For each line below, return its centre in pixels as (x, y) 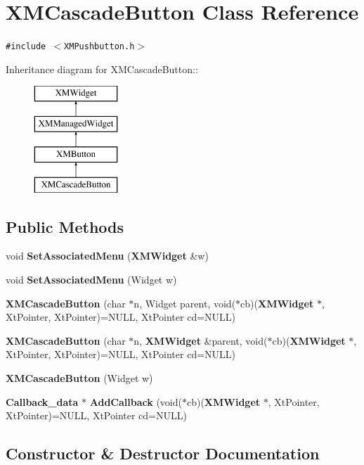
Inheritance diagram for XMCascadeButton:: (102, 69)
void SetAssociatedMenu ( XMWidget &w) (107, 256)
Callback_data (42, 401)
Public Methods (65, 226)
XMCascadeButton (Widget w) (79, 377)
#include (26, 47)
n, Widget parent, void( (185, 303)
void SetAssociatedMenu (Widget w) (91, 279)
